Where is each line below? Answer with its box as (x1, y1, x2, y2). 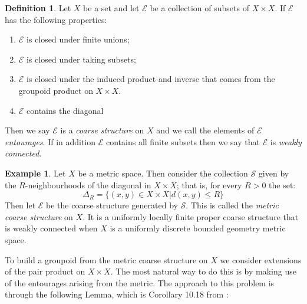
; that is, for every (176, 178, 242, 191)
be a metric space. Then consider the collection (78, 166, 248, 179)
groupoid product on (18, 84, 93, 96)
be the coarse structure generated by (46, 199, 178, 211)
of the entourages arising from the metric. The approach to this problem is (5, 276, 275, 289)
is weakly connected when (5, 222, 98, 234)
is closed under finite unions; (27, 33, 130, 45)
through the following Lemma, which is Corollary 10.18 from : (5, 288, 229, 300)
